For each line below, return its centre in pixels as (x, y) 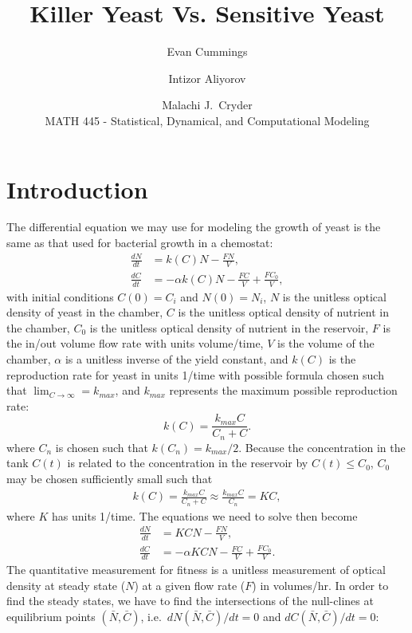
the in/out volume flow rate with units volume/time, (135, 343)
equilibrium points (51, 616)
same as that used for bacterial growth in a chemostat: (140, 243)
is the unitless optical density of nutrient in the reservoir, (229, 327)
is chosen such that (102, 447)
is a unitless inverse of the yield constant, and (177, 358)
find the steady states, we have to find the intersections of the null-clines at (190, 601)
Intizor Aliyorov (207, 78)
